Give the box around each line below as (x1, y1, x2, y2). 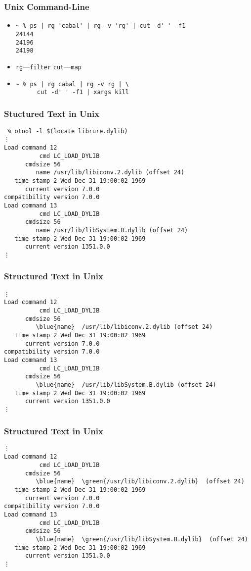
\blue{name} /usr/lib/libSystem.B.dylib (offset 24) (36, 381, 216, 388)
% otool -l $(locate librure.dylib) (7, 128, 128, 135)
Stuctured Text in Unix (4, 107, 100, 119)
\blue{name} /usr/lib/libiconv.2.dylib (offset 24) (36, 323, 213, 331)
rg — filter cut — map (15, 61, 82, 71)
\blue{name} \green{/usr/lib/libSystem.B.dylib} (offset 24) (36, 536, 248, 543)
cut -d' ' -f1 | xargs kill (37, 89, 129, 96)
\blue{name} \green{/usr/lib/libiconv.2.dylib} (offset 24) (36, 478, 245, 485)
